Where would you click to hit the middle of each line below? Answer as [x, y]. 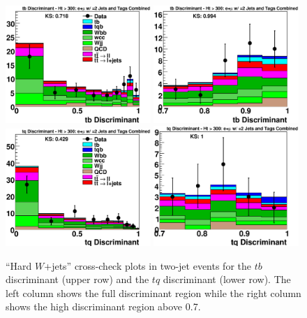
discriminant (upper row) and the [77, 279]
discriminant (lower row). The [227, 279]
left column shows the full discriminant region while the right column [153, 292]
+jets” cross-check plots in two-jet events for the [148, 265]
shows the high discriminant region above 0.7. [103, 306]
